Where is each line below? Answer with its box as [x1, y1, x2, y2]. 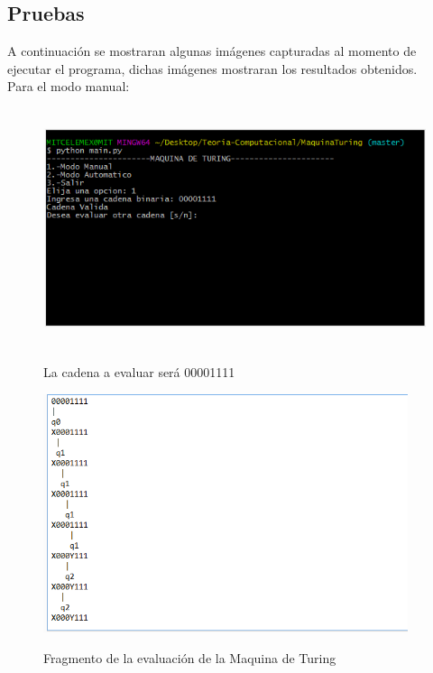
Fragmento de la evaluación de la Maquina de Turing [43, 648, 336, 667]
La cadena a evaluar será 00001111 [43, 363, 235, 382]
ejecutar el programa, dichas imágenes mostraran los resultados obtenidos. [7, 59, 418, 78]
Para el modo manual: [7, 77, 130, 96]
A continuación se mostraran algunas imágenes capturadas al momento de [7, 41, 417, 60]
